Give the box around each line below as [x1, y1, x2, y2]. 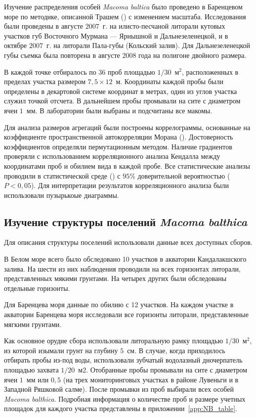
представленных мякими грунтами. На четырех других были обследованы [4, 273, 227, 283]
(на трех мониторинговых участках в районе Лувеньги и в [63, 374, 239, 384]
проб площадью [108, 66, 155, 77]
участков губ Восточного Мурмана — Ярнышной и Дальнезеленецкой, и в [4, 30, 228, 41]
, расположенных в [181, 66, 239, 77]
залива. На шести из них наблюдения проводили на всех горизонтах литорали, [4, 263, 241, 274]
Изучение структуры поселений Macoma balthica [4, 214, 248, 229]
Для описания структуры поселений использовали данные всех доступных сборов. [4, 237, 253, 247]
